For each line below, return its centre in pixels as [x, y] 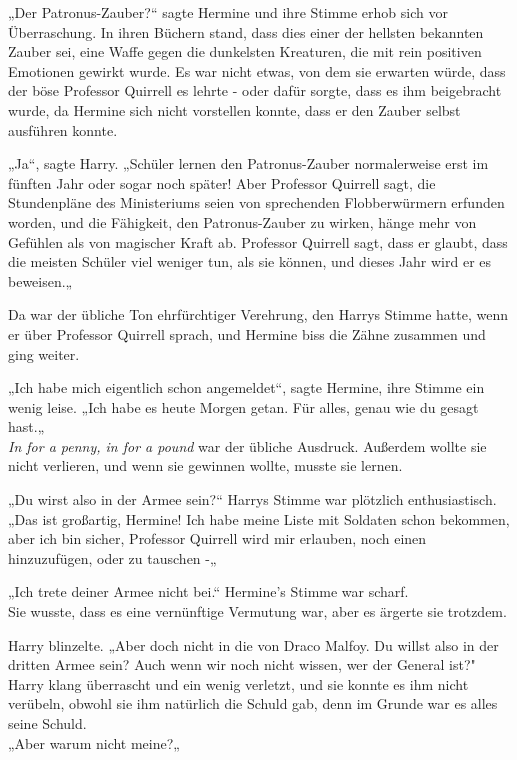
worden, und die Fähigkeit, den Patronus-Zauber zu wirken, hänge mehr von [242, 221]
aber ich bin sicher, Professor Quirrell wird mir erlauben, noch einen [217, 538]
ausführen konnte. [63, 129]
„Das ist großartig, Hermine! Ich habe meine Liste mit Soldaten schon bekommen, [259, 518]
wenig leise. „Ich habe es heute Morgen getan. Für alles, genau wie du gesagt [243, 406]
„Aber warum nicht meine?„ [94, 742]
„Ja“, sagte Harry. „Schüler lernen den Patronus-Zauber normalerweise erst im [248, 163]
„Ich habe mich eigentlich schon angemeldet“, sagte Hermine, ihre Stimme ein [246, 387]
